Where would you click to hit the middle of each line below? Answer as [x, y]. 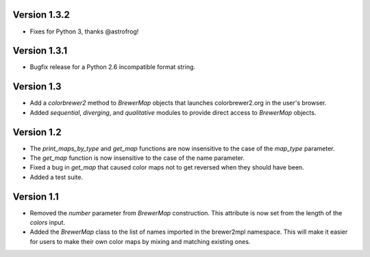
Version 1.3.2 [41, 15]
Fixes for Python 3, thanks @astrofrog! [84, 31]
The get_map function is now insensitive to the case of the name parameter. [137, 158]
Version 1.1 [36, 197]
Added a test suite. [57, 177]
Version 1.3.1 [40, 51]
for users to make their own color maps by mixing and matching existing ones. [140, 241]
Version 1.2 [37, 132]
